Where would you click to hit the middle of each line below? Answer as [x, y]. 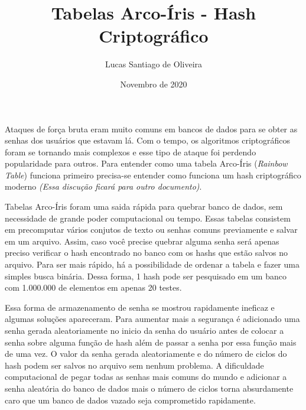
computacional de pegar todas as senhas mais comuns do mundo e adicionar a [146, 377]
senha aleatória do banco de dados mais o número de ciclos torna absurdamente [149, 388]
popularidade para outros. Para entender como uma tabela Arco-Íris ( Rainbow [146, 163]
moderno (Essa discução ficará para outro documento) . [103, 186]
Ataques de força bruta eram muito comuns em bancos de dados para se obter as [151, 128]
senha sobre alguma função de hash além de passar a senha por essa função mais [151, 342]
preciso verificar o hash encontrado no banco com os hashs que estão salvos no [147, 253]
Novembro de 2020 [154, 84]
